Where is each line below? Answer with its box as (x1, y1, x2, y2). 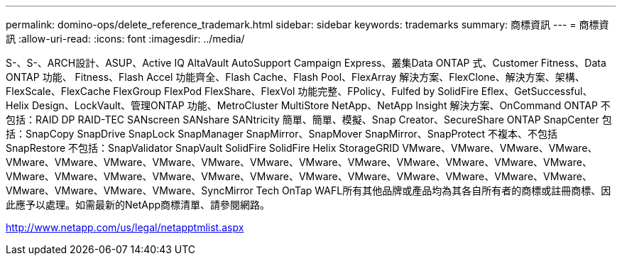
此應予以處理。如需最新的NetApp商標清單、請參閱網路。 (6, 199, 271, 211)
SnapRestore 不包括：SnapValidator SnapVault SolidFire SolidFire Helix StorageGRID (6, 142, 400, 154)
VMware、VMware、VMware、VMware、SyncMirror (6, 184, 253, 196)
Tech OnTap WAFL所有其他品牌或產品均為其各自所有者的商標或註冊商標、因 (256, 184, 611, 196)
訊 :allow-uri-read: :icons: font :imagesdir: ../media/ (6, 33, 245, 45)
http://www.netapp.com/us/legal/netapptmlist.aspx (6, 221, 244, 233)
